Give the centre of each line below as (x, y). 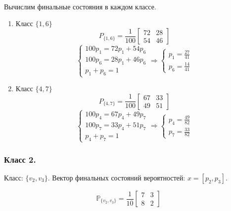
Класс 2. (20, 159)
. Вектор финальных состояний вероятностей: (116, 177)
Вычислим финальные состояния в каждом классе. (80, 6)
